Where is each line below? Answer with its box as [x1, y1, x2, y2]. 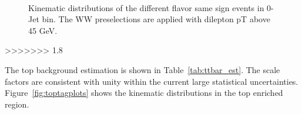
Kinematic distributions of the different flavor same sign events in [28, 1, 264, 13]
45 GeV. [28, 24, 58, 36]
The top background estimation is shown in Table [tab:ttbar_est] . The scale [5, 63, 280, 75]
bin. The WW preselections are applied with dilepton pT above [42, 13, 270, 25]
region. [5, 98, 29, 110]
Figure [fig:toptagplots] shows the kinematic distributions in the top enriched [5, 87, 283, 99]
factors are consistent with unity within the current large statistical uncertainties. [5, 75, 298, 87]
